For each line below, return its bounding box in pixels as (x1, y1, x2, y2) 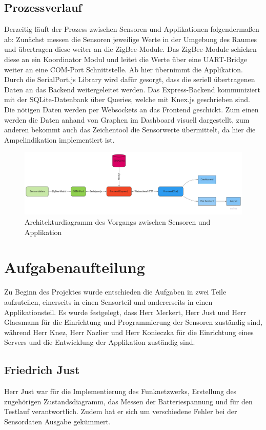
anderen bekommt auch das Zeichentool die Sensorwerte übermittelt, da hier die (4, 124, 256, 135)
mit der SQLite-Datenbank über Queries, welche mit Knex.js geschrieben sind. (4, 94, 250, 105)
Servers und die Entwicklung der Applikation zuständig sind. (4, 337, 195, 347)
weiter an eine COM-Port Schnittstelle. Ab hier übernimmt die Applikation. (4, 64, 243, 74)
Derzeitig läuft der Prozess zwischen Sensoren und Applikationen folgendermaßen (4, 24, 259, 34)
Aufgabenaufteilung (4, 257, 145, 278)
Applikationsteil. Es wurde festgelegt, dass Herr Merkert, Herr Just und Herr (4, 306, 247, 317)
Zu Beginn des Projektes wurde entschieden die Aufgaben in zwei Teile (4, 286, 227, 297)
